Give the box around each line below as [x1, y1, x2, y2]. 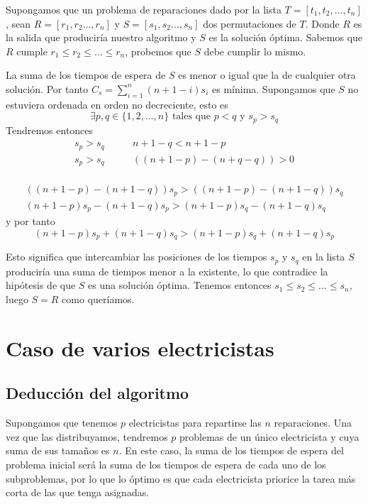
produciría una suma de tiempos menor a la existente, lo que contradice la [6, 263, 328, 278]
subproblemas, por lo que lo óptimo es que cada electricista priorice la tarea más [6, 471, 356, 486]
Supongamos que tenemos [6, 415, 118, 430]
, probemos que [125, 43, 191, 58]
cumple [16, 43, 48, 58]
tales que [172, 111, 211, 122]
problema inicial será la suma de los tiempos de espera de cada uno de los [6, 457, 326, 472]
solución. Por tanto [6, 81, 89, 96]
